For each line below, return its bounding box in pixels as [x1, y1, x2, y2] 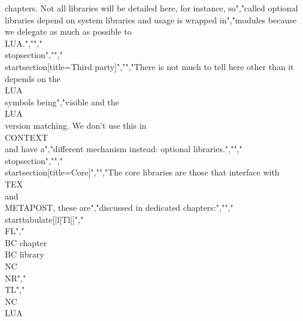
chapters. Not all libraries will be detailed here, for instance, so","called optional [5, 2, 298, 14]
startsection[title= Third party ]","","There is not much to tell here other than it [5, 60, 294, 72]
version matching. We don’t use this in [5, 119, 147, 131]
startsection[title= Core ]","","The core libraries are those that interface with [5, 166, 280, 178]
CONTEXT [5, 131, 48, 143]
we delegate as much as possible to [5, 25, 132, 38]
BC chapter [5, 236, 47, 249]
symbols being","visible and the [5, 95, 119, 108]
